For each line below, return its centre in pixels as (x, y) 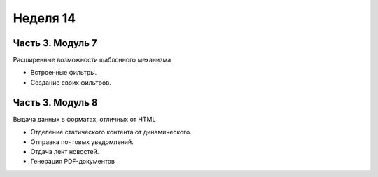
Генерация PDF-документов (73, 162)
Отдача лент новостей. (65, 151)
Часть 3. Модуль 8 (55, 102)
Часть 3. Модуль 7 (55, 43)
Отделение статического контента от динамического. (111, 132)
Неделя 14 (44, 18)
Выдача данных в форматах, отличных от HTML (84, 119)
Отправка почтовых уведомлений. (82, 142)
